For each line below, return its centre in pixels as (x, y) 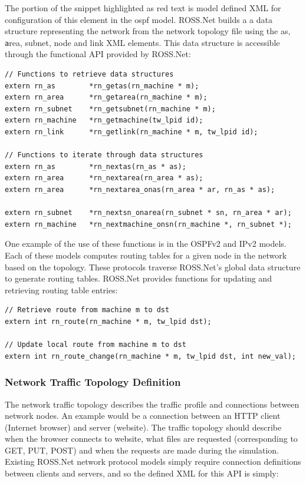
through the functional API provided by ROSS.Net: (98, 54)
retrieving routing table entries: (61, 290)
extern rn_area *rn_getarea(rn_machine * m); (106, 97)
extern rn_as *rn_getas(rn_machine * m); (102, 86)
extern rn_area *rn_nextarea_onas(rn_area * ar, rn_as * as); (140, 189)
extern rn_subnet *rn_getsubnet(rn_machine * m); (110, 109)
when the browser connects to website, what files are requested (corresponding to (151, 439)
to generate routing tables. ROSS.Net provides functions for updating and (138, 278)
